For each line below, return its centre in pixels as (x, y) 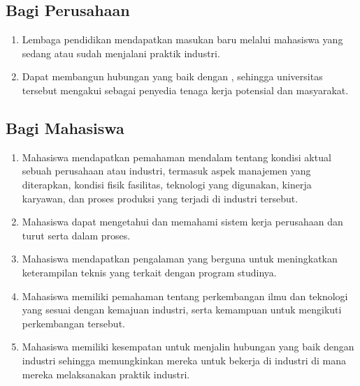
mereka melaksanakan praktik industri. (106, 374)
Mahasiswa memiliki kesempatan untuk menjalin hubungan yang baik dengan (188, 347)
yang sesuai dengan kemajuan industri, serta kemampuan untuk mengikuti (182, 310)
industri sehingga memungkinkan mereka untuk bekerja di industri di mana (184, 360)
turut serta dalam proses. (76, 235)
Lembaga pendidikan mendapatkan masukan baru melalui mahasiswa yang (182, 39)
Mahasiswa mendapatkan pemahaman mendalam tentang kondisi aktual (177, 157)
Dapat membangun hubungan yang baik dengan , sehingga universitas (172, 76)
